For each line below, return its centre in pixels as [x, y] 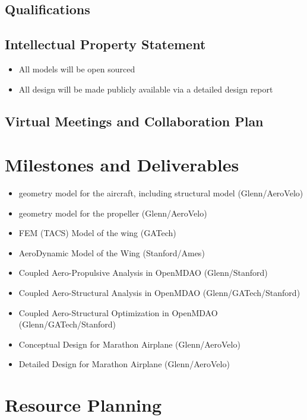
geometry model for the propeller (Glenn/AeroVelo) [113, 213]
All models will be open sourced [77, 69]
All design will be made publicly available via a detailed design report [146, 89]
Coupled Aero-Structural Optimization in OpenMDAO [118, 312]
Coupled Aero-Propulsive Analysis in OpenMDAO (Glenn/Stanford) [143, 273]
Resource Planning [83, 405]
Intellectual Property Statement [105, 44]
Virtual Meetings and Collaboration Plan [134, 121]
